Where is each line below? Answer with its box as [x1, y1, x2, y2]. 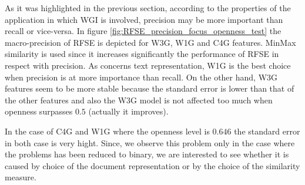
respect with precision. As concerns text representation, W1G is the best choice [5, 59, 291, 71]
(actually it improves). [88, 105, 169, 117]
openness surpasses [5, 105, 73, 117]
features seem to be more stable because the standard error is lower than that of [5, 82, 294, 95]
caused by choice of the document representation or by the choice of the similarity [5, 159, 300, 171]
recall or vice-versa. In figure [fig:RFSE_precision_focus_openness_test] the [5, 25, 281, 37]
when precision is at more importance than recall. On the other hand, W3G [5, 70, 278, 83]
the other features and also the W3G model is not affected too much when [5, 93, 273, 106]
